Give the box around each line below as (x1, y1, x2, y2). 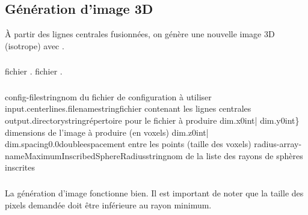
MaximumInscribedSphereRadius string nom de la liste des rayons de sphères (24, 149, 303, 162)
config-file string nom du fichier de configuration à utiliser (5, 90, 212, 103)
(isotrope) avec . (5, 39, 64, 52)
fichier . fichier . (5, 65, 63, 77)
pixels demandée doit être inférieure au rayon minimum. (5, 198, 212, 211)
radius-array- (254, 138, 302, 150)
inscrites (5, 161, 35, 174)
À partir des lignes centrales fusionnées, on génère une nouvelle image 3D (5, 28, 275, 40)
